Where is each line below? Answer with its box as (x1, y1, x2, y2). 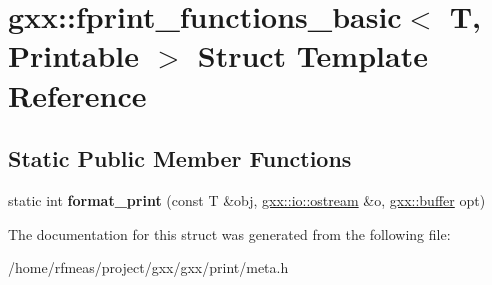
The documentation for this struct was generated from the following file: (8, 223, 451, 244)
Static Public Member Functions (8, 143, 352, 174)
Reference (8, 74, 147, 115)
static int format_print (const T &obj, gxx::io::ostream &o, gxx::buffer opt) (8, 189, 486, 210)
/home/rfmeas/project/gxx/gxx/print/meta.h (8, 257, 289, 278)
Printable (8, 35, 139, 76)
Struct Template (197, 35, 428, 76)
